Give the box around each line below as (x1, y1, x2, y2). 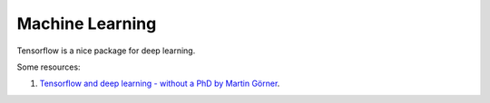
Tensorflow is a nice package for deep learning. (16, 45, 196, 56)
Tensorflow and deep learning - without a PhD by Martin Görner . (39, 78, 280, 89)
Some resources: (16, 61, 81, 72)
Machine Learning (16, 14, 157, 33)
